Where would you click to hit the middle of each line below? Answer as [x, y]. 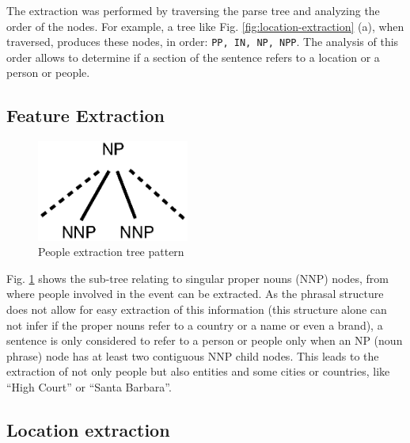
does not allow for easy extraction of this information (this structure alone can [197, 309]
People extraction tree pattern [111, 252]
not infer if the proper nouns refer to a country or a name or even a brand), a [195, 325]
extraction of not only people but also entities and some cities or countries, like [198, 371]
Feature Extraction [85, 115]
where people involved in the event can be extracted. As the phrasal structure [195, 294]
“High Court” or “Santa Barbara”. [89, 386]
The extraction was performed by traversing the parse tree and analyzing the [193, 10]
